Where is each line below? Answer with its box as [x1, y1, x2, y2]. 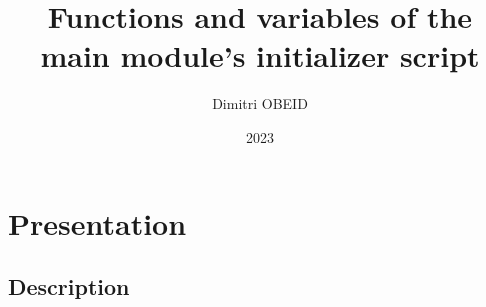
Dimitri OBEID [212, 93, 308, 114]
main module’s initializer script [40, 35, 480, 76]
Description [8, 271, 130, 302]
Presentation [8, 202, 187, 243]
